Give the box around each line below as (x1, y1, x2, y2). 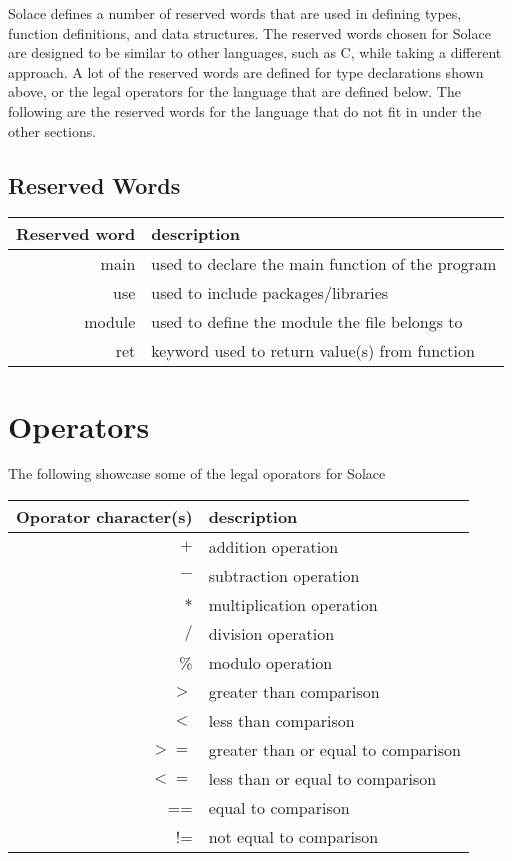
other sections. (8, 120, 97, 141)
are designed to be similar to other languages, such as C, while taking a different (8, 42, 502, 63)
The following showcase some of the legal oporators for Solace (8, 463, 386, 484)
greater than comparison (208, 680, 380, 704)
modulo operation (208, 651, 333, 675)
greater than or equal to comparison (208, 738, 461, 762)
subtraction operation (208, 564, 360, 588)
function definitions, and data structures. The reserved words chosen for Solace (8, 22, 491, 43)
